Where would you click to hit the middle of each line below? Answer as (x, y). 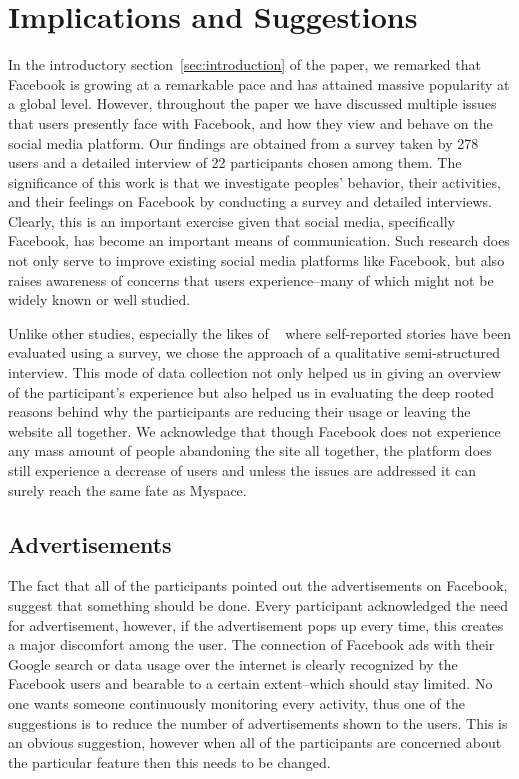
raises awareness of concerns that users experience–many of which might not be (251, 279)
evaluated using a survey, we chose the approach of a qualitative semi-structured (254, 352)
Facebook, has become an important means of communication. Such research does (259, 240)
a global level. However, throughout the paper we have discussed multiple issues (252, 103)
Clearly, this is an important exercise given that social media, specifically (231, 220)
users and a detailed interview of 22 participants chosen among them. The (235, 162)
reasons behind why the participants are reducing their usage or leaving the (239, 411)
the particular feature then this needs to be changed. (169, 761)
